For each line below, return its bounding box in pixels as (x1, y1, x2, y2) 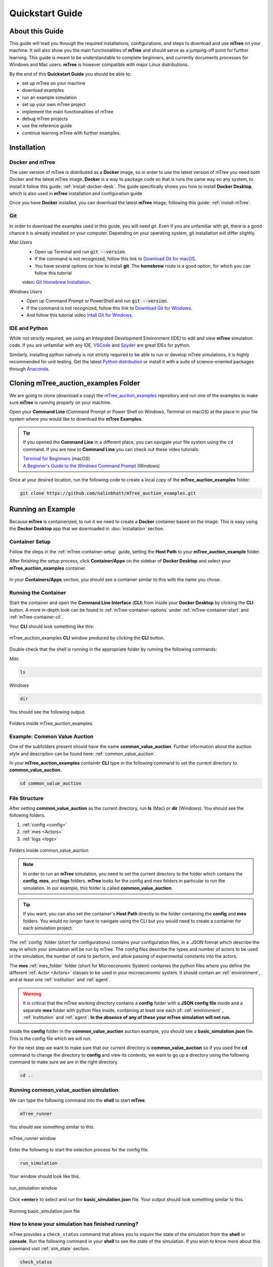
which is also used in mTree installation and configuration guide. (9, 191, 144, 197)
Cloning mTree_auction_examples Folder (9, 379, 141, 388)
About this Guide (9, 27, 64, 35)
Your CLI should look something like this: (9, 623, 95, 629)
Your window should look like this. (9, 1173, 80, 1179)
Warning (23, 991, 41, 997)
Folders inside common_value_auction (9, 847, 88, 853)
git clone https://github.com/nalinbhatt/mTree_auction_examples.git (20, 491, 196, 496)
